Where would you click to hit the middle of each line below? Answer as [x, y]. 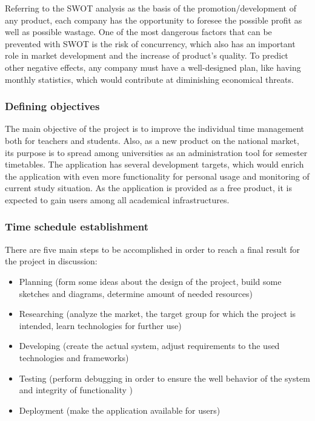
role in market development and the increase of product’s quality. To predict [147, 55]
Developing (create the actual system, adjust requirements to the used [149, 346]
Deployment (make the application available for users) [120, 410]
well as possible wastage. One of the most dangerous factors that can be [138, 32]
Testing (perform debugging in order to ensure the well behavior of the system [164, 378]
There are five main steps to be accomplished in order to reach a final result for [153, 249]
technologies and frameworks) [74, 357]
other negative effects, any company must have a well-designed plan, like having [153, 67]
